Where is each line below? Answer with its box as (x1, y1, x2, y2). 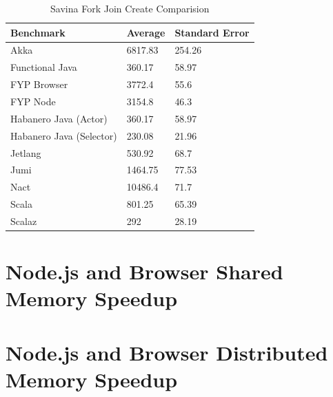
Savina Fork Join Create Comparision (50, 1, 210, 15)
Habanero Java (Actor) (10, 111, 108, 125)
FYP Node (10, 94, 56, 108)
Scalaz (10, 213, 37, 228)
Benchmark (10, 25, 65, 39)
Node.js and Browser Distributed (6, 338, 328, 366)
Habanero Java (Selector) (10, 128, 117, 142)
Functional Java (10, 60, 77, 74)
